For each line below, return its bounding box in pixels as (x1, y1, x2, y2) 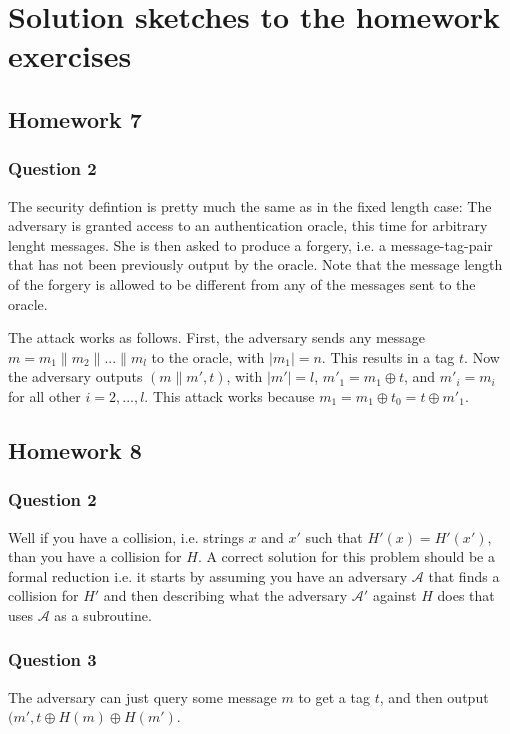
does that (437, 585, 495, 606)
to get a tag (298, 686, 370, 707)
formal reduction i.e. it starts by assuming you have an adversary (8, 565, 408, 586)
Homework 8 (8, 434, 142, 465)
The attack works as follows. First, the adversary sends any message (8, 327, 426, 348)
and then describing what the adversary (103, 585, 348, 606)
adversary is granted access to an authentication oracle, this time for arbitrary (8, 215, 488, 236)
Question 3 (8, 647, 97, 672)
